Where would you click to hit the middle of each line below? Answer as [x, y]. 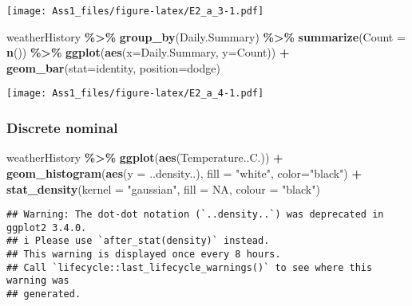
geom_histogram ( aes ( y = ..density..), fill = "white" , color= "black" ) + [184, 173]
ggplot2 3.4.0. [47, 228]
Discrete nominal [62, 128]
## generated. [44, 294]
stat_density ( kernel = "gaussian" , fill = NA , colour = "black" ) [163, 188]
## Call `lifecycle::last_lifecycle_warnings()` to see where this [190, 267]
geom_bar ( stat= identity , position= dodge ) [113, 67]
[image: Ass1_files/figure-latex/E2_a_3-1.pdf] [135, 11]
